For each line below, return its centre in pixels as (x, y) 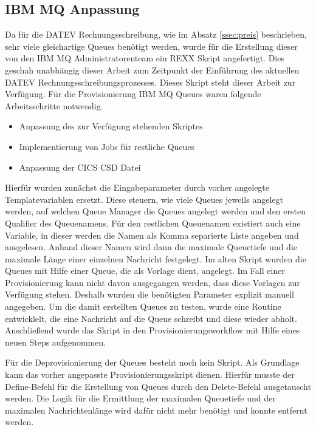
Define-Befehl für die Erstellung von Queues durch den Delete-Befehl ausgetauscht (158, 386)
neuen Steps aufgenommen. (56, 342)
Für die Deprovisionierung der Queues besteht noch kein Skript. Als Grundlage (152, 362)
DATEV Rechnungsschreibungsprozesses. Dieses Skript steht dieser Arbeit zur (150, 82)
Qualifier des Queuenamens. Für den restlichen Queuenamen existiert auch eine (153, 223)
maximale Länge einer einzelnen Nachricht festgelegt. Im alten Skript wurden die (156, 258)
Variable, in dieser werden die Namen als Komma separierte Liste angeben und (152, 235)
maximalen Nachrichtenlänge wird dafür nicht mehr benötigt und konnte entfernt (156, 410)
